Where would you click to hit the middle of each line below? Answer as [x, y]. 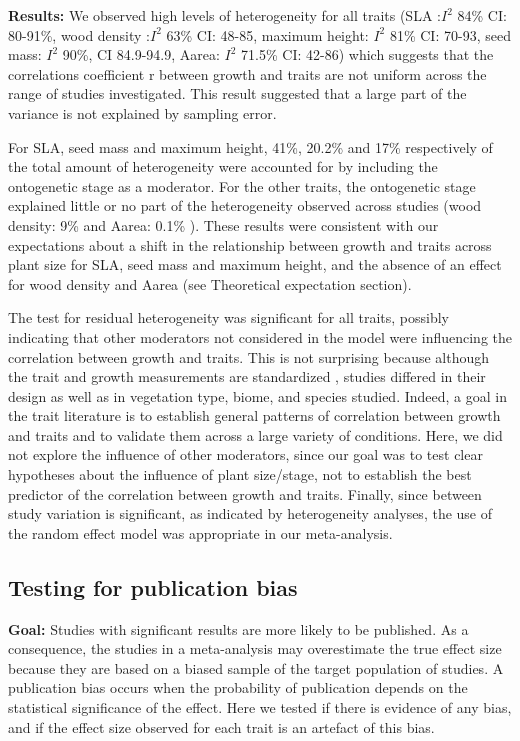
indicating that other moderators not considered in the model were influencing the [260, 336]
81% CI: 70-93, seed [450, 34]
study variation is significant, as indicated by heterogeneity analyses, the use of [250, 513]
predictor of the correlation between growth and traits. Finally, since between [245, 493]
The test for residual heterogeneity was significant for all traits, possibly [228, 317]
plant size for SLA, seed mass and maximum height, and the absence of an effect [255, 264]
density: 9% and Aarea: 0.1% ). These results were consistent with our [223, 224]
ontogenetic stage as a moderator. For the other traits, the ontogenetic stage [242, 185]
